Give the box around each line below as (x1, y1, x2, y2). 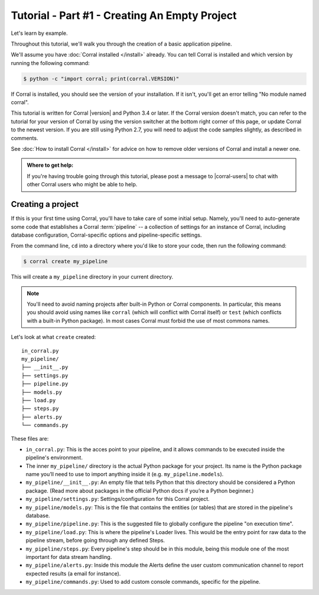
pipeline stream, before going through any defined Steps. (25, 537, 165, 544)
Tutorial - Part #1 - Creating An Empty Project (11, 9, 237, 22)
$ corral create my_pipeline (23, 258, 108, 265)
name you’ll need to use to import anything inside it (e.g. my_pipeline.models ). (25, 471, 224, 478)
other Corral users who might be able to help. (27, 181, 138, 188)
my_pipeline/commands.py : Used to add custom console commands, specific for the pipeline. (25, 578, 261, 586)
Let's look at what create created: (11, 334, 96, 341)
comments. (11, 134, 38, 141)
